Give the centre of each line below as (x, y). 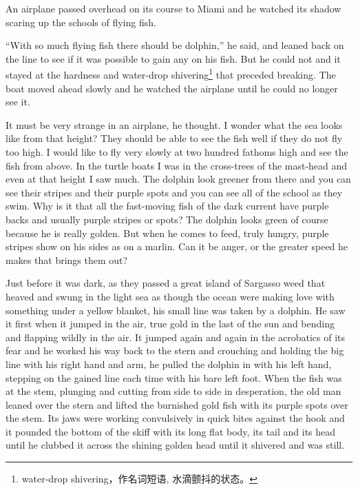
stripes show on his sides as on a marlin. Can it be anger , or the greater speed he (177, 246)
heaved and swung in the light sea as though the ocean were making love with (170, 296)
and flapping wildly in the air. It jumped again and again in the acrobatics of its (176, 337)
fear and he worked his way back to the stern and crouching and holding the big (175, 350)
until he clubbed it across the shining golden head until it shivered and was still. (175, 445)
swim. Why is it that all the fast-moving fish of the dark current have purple (167, 206)
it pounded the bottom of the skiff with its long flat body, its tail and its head (171, 431)
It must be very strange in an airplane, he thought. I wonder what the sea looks (174, 124)
